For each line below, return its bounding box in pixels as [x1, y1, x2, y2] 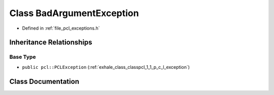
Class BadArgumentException [9, 8, 139, 19]
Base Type [9, 53, 36, 60]
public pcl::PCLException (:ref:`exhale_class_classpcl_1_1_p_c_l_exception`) [22, 64, 190, 70]
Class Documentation [9, 77, 80, 85]
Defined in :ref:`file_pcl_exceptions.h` [22, 25, 100, 31]
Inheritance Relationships [9, 38, 92, 47]
